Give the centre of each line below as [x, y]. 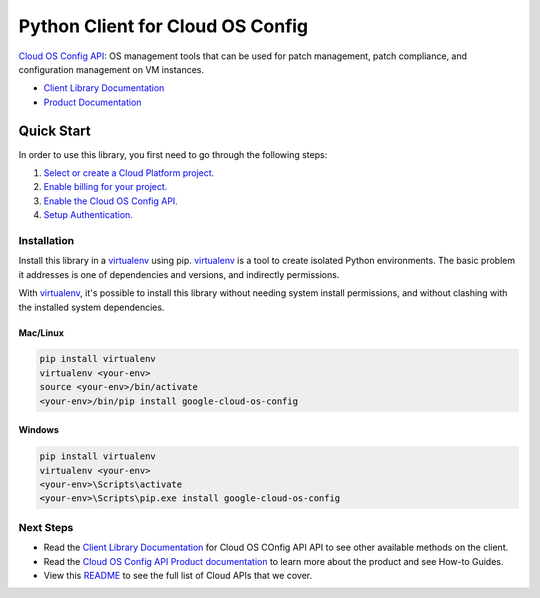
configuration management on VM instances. [111, 69]
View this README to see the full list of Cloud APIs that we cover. [178, 575]
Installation [46, 240]
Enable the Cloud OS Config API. [111, 201]
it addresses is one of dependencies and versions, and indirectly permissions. [179, 274]
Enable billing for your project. [105, 187]
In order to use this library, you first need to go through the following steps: [173, 154]
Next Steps [46, 527]
